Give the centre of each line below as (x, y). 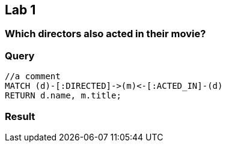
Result (20, 116)
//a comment (33, 76)
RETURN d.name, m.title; (63, 96)
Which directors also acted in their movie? (105, 34)
